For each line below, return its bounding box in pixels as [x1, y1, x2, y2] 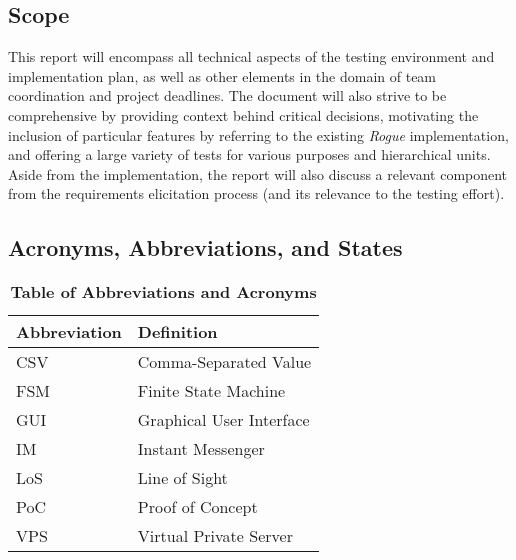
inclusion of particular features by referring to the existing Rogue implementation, [8, 124, 509, 145]
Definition [137, 320, 218, 344]
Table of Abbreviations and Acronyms [10, 280, 317, 304]
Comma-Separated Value [137, 350, 312, 374]
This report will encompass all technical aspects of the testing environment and [8, 46, 495, 67]
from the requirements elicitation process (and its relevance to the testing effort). [8, 183, 505, 204]
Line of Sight [137, 466, 228, 490]
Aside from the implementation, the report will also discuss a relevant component [8, 163, 508, 184]
